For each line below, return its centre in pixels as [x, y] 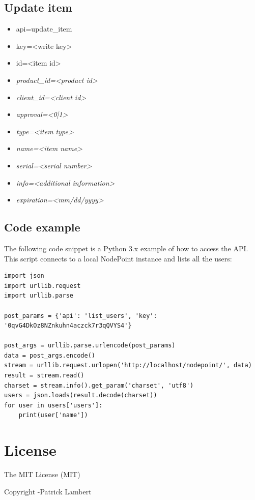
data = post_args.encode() [50, 355]
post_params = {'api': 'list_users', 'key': [81, 316]
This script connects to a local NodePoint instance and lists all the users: [118, 258]
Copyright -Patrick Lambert [48, 491]
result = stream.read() [44, 376]
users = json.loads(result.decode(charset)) [81, 395]
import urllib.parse [39, 296]
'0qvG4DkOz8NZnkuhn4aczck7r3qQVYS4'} [68, 326]
